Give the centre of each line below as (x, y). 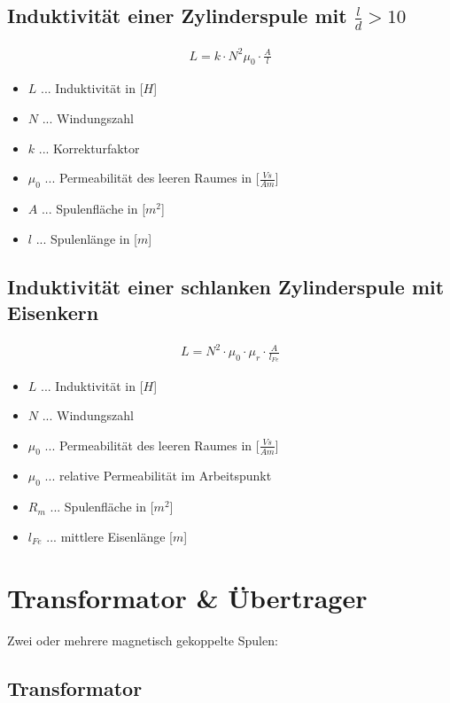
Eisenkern (53, 312)
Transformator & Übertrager (187, 597)
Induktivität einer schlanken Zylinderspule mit (226, 286)
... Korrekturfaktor (89, 148)
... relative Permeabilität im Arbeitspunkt (158, 476)
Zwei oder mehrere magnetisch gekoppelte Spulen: (143, 640)
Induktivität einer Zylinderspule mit (177, 16)
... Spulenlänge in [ (87, 238)
